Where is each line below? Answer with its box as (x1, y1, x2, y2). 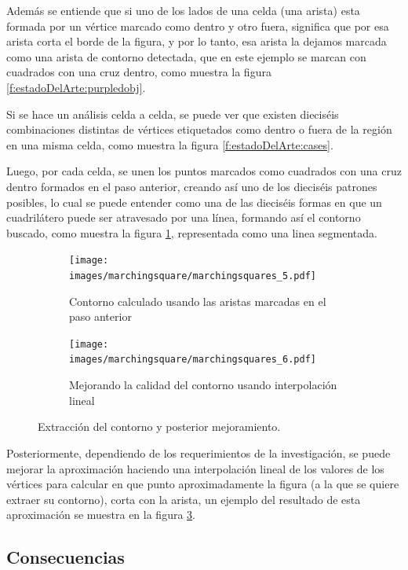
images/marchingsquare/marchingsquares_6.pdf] (69, 354, 316, 366)
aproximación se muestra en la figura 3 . (6, 506, 195, 523)
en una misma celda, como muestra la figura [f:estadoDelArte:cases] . (6, 136, 333, 153)
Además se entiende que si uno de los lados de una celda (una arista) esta (6, 2, 360, 18)
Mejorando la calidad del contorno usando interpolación (69, 377, 337, 393)
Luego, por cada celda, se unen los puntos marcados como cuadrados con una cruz (6, 163, 402, 179)
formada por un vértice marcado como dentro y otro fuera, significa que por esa (6, 17, 389, 34)
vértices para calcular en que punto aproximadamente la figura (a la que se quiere (6, 476, 399, 492)
